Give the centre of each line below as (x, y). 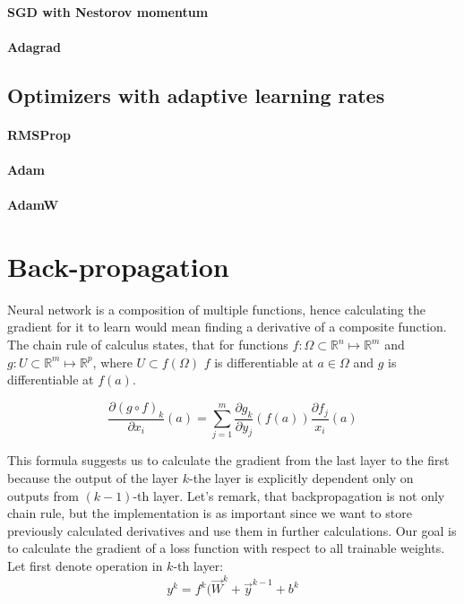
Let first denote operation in (85, 565)
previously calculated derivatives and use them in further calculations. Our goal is (232, 530)
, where (112, 362)
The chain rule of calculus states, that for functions (148, 345)
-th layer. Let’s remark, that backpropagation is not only (289, 495)
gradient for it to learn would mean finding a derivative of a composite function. (227, 327)
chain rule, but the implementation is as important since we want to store (210, 513)
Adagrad (34, 46)
